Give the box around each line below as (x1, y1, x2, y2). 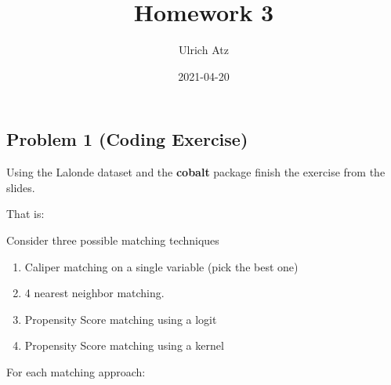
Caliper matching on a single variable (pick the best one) (24, 258, 299, 274)
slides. (6, 179, 35, 195)
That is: (6, 205, 45, 222)
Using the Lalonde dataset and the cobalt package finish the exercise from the (6, 164, 386, 180)
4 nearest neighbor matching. (24, 285, 165, 301)
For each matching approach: (6, 363, 146, 380)
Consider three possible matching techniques (6, 231, 219, 248)
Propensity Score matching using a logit (24, 311, 217, 327)
